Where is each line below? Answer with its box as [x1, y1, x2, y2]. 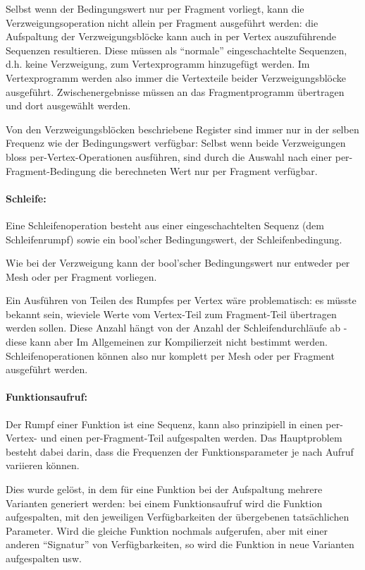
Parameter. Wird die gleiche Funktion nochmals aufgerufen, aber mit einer [6, 523, 328, 538]
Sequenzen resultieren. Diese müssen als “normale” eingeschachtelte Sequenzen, [6, 42, 347, 57]
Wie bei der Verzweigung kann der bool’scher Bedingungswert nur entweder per [6, 255, 350, 270]
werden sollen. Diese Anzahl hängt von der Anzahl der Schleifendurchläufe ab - [6, 320, 347, 335]
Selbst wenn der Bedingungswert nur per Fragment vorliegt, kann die [6, 1, 304, 16]
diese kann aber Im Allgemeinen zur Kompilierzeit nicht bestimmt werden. [6, 334, 328, 349]
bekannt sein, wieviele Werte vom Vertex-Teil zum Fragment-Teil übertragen [6, 306, 337, 321]
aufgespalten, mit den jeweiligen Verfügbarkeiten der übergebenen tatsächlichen [6, 509, 349, 524]
